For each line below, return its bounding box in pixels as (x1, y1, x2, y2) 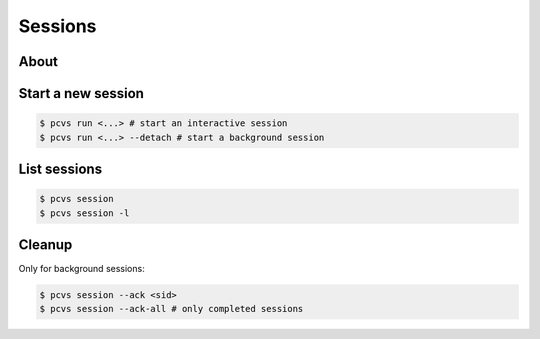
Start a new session (18, 85, 145, 102)
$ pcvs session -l (39, 207, 130, 219)
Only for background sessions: (18, 263, 145, 275)
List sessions (18, 160, 103, 177)
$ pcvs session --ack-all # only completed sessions (39, 303, 304, 315)
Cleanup (18, 236, 73, 253)
